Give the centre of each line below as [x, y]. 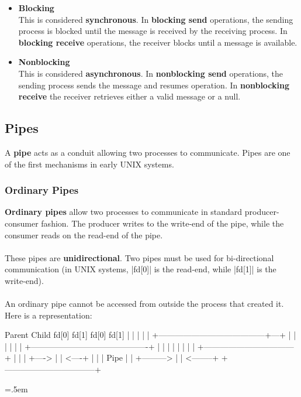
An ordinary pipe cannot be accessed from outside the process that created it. [144, 304]
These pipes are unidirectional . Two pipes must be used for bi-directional [139, 257]
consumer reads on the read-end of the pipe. [84, 235]
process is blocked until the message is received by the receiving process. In [153, 31]
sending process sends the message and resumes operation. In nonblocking [154, 85]
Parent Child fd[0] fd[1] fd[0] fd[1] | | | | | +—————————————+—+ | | [150, 335]
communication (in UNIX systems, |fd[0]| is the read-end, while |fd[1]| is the [141, 269]
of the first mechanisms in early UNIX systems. [89, 164]
